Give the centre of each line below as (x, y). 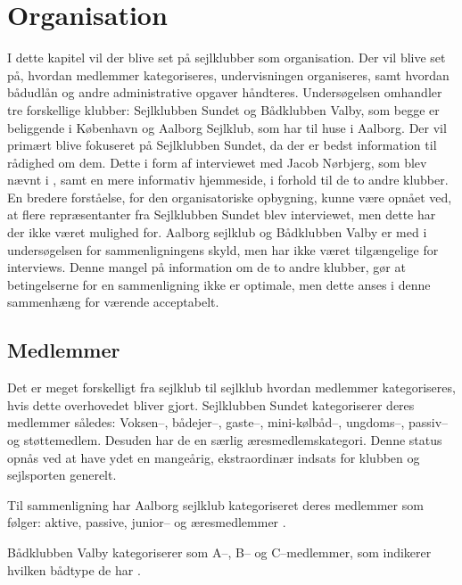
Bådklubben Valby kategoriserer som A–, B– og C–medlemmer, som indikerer (219, 552)
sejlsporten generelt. (62, 475)
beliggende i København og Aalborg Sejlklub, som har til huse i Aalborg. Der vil (227, 127)
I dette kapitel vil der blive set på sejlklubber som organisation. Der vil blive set (227, 58)
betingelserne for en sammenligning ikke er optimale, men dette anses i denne (219, 284)
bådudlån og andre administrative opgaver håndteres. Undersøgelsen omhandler (225, 92)
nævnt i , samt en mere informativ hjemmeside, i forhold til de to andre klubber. (228, 180)
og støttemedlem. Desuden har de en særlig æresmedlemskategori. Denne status (225, 440)
